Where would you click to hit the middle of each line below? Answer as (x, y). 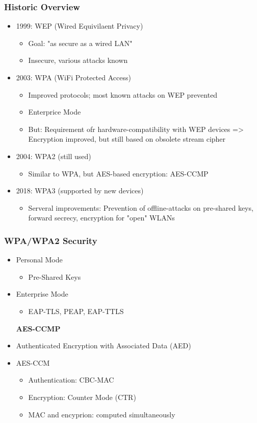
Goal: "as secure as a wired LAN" (80, 43)
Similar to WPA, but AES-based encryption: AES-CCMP (118, 173)
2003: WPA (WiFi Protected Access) (73, 77)
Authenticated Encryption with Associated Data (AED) (104, 346)
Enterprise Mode (42, 294)
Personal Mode (39, 260)
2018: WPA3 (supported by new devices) (80, 191)
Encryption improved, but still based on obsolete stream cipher (127, 139)
